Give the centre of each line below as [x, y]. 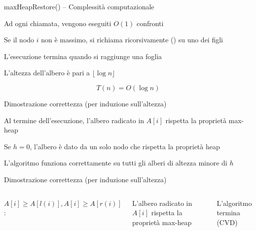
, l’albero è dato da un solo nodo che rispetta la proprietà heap [125, 146]
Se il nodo [19, 40]
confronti [150, 23]
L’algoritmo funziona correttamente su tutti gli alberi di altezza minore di [116, 163]
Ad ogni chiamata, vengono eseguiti [58, 23]
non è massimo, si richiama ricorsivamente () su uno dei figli [132, 40]
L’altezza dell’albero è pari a [47, 73]
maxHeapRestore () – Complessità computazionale [79, 6]
